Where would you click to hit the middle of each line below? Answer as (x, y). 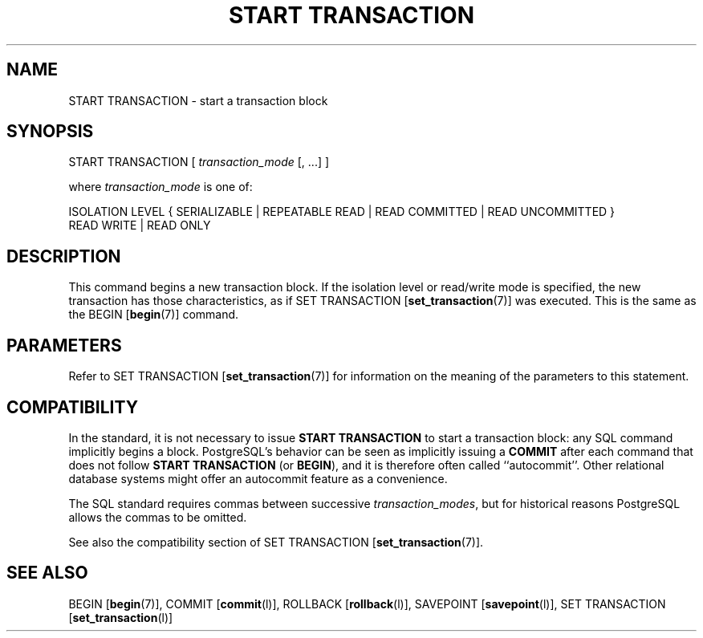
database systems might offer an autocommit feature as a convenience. (258, 478)
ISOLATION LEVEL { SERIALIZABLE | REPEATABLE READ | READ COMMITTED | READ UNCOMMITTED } (342, 212)
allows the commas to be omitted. (158, 517)
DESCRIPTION (64, 256)
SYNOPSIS (50, 132)
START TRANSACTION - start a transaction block (198, 100)
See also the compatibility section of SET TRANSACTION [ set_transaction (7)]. (276, 542)
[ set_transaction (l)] (121, 617)
